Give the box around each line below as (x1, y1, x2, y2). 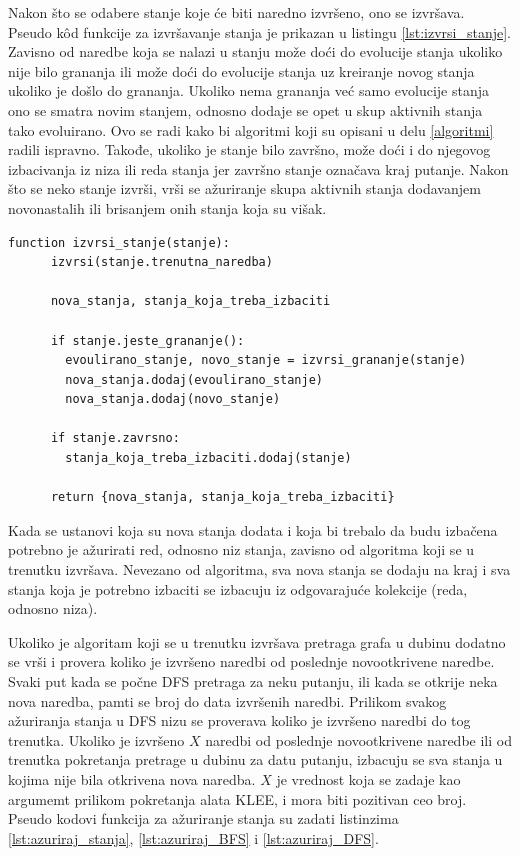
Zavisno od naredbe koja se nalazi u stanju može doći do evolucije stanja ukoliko (8, 41, 503, 62)
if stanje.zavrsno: (50, 431, 180, 446)
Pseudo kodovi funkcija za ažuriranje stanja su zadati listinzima (8, 808, 399, 829)
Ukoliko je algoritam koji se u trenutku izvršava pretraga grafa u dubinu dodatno (8, 631, 506, 652)
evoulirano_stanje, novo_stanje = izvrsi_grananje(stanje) (65, 353, 467, 368)
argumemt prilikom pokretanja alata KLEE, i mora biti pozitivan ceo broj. (8, 788, 467, 809)
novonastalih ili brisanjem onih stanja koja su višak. (8, 197, 327, 218)
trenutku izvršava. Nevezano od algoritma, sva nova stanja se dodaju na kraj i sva (8, 559, 511, 580)
